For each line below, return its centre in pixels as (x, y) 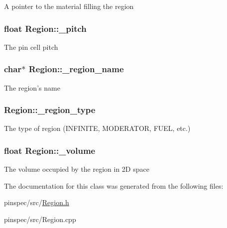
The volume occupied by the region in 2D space (77, 169)
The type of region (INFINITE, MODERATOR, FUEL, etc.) (97, 128)
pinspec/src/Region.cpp (40, 219)
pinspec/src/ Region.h (37, 202)
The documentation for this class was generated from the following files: (114, 185)
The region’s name (32, 87)
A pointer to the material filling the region (69, 6)
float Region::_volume (50, 150)
